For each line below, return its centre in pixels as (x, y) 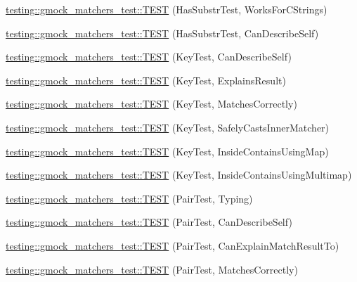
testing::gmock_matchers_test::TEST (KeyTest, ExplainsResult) (146, 80)
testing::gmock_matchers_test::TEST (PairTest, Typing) (129, 198)
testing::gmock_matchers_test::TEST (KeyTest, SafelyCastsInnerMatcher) (168, 127)
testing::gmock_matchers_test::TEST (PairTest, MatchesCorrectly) (152, 269)
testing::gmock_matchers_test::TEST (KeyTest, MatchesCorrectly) (151, 104)
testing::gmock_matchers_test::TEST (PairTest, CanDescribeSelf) (149, 222)
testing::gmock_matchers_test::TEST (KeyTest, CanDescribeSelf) (149, 57)
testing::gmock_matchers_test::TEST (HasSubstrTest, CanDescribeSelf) (162, 33)
